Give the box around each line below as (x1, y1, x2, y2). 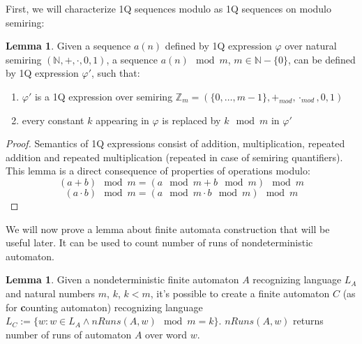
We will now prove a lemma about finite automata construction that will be (6, 221, 330, 236)
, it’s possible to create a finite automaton (150, 285, 330, 300)
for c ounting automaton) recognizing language (6, 299, 203, 314)
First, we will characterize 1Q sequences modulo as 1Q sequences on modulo (6, 1, 331, 15)
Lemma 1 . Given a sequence (6, 38, 131, 53)
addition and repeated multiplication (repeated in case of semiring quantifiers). (6, 149, 343, 164)
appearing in (96, 112, 149, 127)
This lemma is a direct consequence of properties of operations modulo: (6, 163, 310, 178)
